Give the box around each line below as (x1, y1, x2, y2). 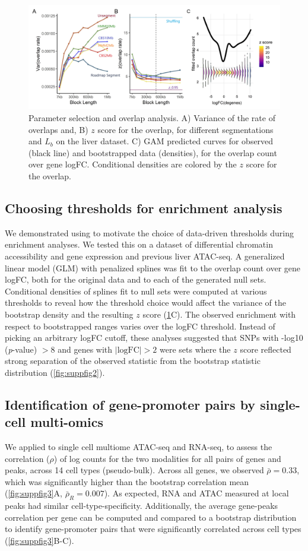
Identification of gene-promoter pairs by (5, 395, 256, 413)
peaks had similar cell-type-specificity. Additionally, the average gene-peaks (5, 499, 278, 512)
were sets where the (159, 343, 231, 355)
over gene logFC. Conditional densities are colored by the (28, 158, 237, 170)
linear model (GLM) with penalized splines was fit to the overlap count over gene (5, 261, 301, 274)
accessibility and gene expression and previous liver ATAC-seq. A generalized (5, 249, 285, 262)
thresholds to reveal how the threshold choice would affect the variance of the (5, 296, 287, 309)
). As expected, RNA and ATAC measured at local (104, 487, 289, 499)
